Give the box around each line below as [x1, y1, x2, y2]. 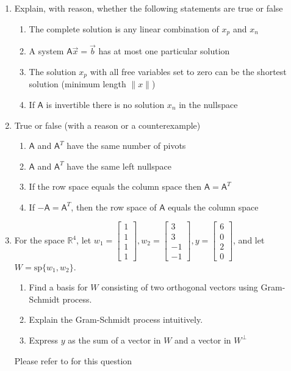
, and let [233, 234, 265, 247]
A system [29, 45, 64, 57]
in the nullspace [179, 98, 238, 110]
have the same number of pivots [66, 139, 186, 152]
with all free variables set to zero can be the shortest [90, 65, 287, 77]
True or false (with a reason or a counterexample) [14, 118, 201, 131]
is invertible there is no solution [46, 98, 165, 110]
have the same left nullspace [66, 159, 171, 172]
